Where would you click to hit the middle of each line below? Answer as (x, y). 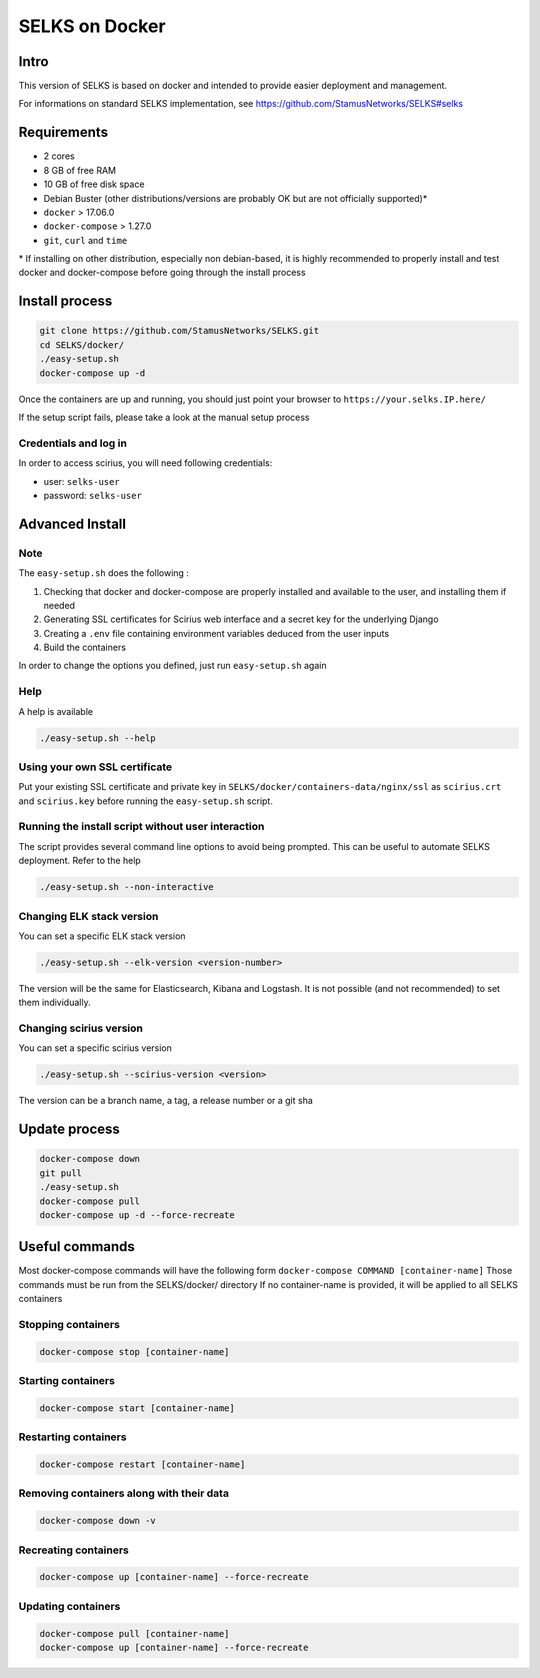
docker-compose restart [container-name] (142, 1464)
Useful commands (76, 1246)
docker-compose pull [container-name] (134, 1633)
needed (59, 605)
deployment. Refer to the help (80, 861)
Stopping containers (69, 1325)
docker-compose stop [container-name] (134, 1351)
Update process (69, 1129)
